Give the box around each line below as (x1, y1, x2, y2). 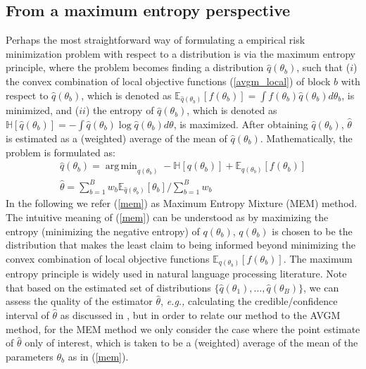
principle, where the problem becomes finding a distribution (6, 60, 264, 75)
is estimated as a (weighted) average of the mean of (6, 130, 227, 145)
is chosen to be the (272, 223, 353, 238)
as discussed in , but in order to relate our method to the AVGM (60, 308, 341, 323)
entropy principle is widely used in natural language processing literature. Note (6, 266, 347, 281)
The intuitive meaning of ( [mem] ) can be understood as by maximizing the (6, 210, 329, 224)
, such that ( (296, 60, 351, 75)
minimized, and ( (6, 103, 80, 118)
